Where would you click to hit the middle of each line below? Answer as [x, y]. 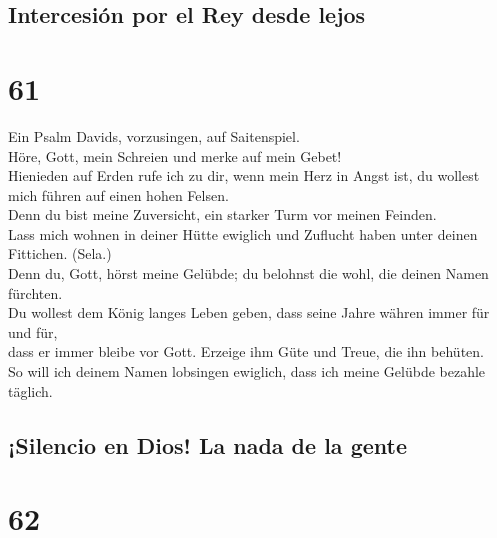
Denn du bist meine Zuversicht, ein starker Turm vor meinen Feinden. [222, 214]
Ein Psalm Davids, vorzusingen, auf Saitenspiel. [154, 135]
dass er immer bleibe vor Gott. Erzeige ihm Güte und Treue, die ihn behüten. [246, 351]
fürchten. [35, 292]
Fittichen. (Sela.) [60, 253]
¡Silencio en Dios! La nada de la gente [207, 444]
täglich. [30, 390]
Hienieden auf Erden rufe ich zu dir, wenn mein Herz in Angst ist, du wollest [244, 175]
